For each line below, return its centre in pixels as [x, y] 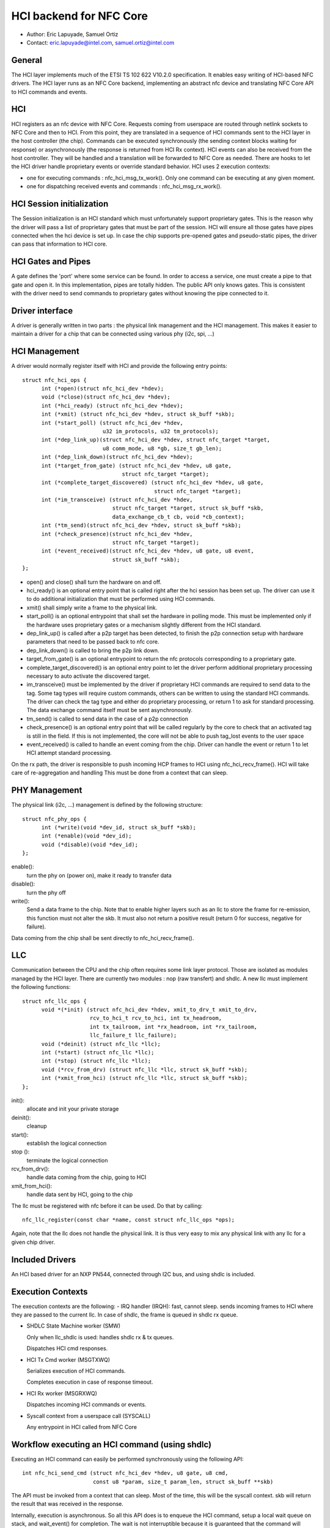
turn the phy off [46, 892]
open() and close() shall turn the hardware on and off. [94, 582]
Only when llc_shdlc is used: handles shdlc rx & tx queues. [100, 1337]
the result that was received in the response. [67, 1504]
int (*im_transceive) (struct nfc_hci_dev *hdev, [117, 500]
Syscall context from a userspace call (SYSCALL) [89, 1416]
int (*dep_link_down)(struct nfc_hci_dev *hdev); [117, 457]
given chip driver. [33, 1242]
